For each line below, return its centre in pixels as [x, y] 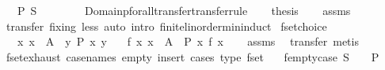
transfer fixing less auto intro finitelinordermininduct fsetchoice [166, 26]
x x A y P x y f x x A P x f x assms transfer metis [188, 41]
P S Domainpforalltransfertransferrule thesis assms [184, 10]
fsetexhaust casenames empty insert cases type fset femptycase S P [192, 56]
